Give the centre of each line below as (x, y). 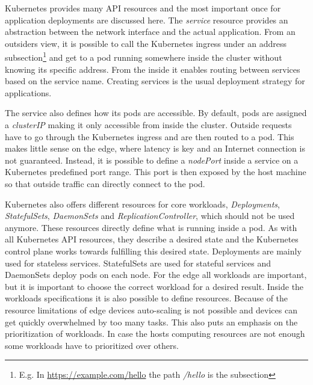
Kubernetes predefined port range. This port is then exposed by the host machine (156, 172)
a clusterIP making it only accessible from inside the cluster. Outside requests (148, 125)
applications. (28, 92)
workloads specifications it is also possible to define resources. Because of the (147, 298)
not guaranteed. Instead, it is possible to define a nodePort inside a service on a (152, 160)
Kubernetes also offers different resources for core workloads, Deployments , (142, 204)
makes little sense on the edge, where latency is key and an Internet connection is (155, 148)
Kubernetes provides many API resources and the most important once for (143, 8)
